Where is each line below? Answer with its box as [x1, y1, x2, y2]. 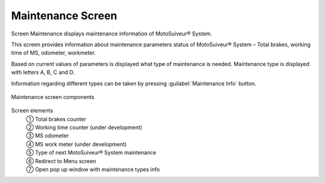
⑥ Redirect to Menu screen [26, 157, 96, 164]
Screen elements [11, 107, 54, 114]
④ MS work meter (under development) [26, 140, 127, 148]
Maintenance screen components [11, 93, 94, 100]
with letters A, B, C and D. [11, 69, 75, 76]
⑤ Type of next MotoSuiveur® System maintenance [26, 149, 156, 156]
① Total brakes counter [26, 115, 87, 122]
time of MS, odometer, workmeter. [11, 49, 96, 56]
